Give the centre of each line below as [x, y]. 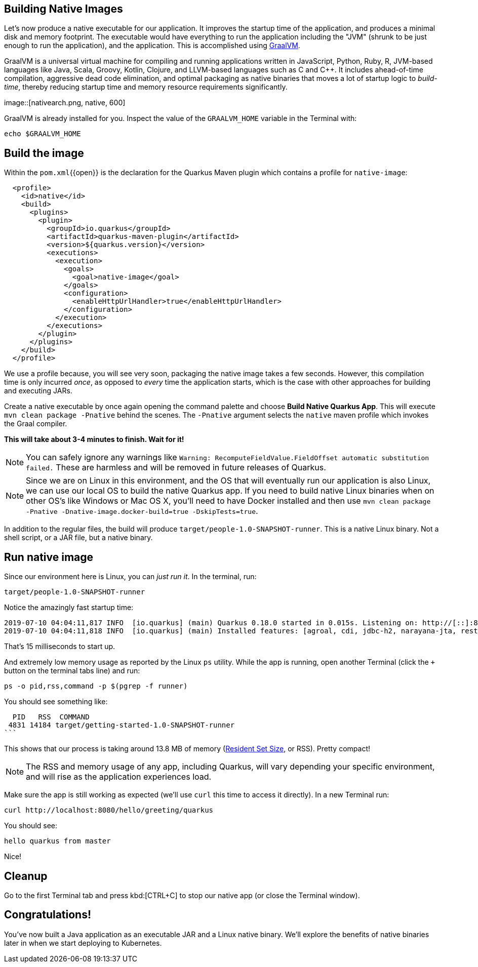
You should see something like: [56, 702]
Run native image [49, 557]
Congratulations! [48, 915]
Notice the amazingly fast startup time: [69, 608]
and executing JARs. [38, 391]
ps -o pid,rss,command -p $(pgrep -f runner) [96, 686]
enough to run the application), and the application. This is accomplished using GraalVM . [152, 46]
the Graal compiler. [36, 424]
